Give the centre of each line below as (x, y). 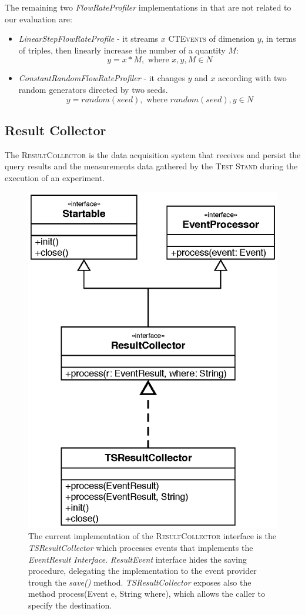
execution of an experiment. (55, 177)
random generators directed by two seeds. (93, 89)
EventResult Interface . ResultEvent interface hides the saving (138, 559)
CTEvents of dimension (211, 39)
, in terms (279, 39)
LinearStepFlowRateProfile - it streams (88, 39)
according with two (252, 78)
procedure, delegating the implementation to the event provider (143, 571)
